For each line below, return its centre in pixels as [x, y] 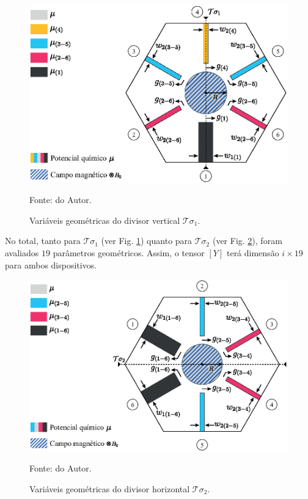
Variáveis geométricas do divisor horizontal [110, 488]
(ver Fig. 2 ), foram [247, 241]
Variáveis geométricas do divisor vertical [105, 220]
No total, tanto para [43, 241]
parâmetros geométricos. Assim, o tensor [129, 253]
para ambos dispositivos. [51, 264]
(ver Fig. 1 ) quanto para [147, 241]
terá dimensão [253, 253]
